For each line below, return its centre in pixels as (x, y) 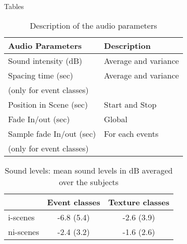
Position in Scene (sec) (48, 104)
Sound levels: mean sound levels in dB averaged (89, 170)
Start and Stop (130, 104)
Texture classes (139, 202)
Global (116, 119)
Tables (14, 6)
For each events (131, 133)
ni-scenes (24, 231)
